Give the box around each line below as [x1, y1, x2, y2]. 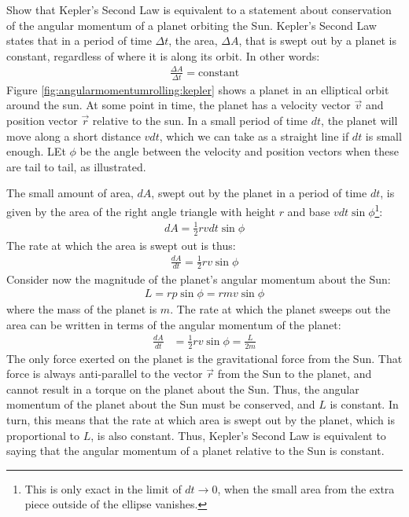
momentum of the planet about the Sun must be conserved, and [6, 396, 315, 412]
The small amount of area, [6, 185, 134, 201]
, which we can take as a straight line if [159, 127, 349, 144]
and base [287, 203, 330, 219]
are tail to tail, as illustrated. [6, 158, 146, 174]
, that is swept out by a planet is [238, 32, 396, 49]
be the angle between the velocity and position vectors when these [79, 143, 399, 159]
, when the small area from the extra [217, 480, 395, 497]
